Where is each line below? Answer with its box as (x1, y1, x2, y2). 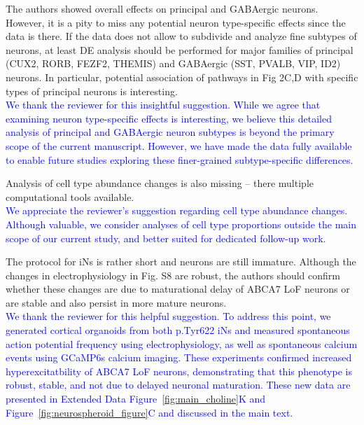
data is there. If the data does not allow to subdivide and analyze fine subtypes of (6, 29, 357, 43)
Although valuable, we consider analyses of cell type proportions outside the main (6, 216, 357, 231)
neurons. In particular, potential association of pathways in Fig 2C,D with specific (6, 69, 358, 84)
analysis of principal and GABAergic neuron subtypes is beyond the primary (6, 125, 335, 139)
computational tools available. (6, 189, 134, 204)
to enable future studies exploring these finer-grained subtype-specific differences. (6, 152, 353, 167)
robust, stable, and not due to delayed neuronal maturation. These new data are (6, 377, 351, 392)
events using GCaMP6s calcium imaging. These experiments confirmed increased (6, 350, 352, 365)
